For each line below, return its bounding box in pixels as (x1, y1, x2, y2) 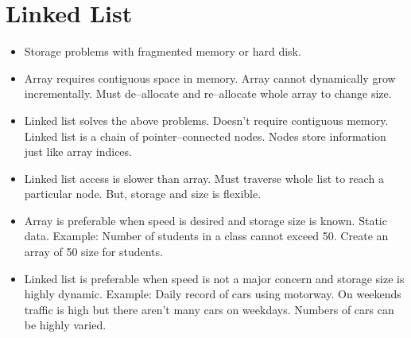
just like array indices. (24, 143, 132, 160)
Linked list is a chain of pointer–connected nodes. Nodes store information (24, 127, 386, 144)
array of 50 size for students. (24, 243, 163, 260)
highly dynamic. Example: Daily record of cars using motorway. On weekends (24, 286, 401, 302)
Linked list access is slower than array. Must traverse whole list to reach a (24, 169, 384, 186)
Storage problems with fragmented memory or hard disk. (24, 43, 301, 60)
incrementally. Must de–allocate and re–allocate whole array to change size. (24, 85, 392, 102)
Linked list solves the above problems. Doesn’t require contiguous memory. (24, 111, 389, 128)
